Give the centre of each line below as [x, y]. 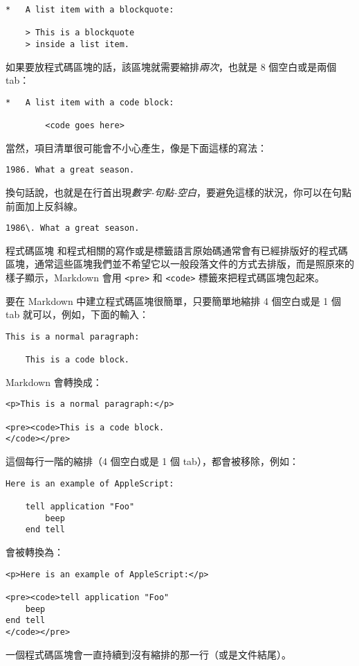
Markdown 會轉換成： [54, 382]
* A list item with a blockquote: [90, 10]
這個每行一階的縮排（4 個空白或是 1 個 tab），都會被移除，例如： [152, 461]
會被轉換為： [35, 551]
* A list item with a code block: [90, 102]
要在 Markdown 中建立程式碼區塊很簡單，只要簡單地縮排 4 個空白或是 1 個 [173, 300]
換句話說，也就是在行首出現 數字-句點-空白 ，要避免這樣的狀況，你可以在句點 [179, 192]
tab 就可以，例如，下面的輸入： [77, 314]
